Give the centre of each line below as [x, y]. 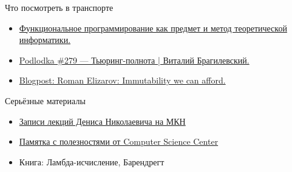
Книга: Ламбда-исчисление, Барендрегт [92, 161]
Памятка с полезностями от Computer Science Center [119, 141]
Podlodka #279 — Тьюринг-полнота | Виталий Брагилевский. [134, 60]
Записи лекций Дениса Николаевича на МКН [102, 121]
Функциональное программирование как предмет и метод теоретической [153, 28]
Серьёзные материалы [45, 100]
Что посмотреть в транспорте [59, 7]
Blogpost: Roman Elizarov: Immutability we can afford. [122, 80]
